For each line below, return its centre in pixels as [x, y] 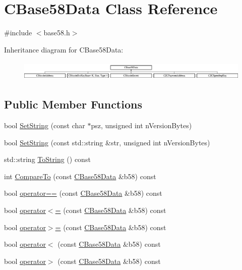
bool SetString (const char [45, 125]
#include [18, 33]
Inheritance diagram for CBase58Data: [64, 49]
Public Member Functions [73, 104]
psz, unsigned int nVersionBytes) [141, 125]
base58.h [57, 33]
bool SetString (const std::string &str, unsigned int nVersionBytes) [107, 142]
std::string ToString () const [47, 159]
